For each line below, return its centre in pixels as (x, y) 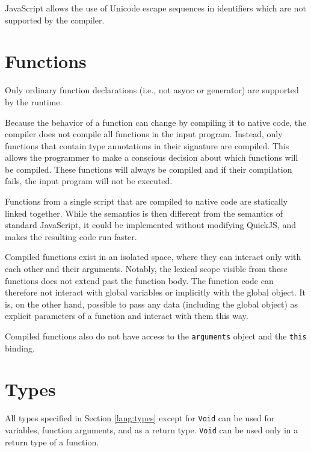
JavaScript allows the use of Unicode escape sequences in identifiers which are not (155, 8)
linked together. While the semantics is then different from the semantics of (144, 213)
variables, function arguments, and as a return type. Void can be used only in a (152, 430)
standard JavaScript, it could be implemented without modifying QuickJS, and (151, 225)
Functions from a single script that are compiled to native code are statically (146, 201)
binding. (20, 348)
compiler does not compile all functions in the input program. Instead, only (144, 134)
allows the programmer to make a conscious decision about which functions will (152, 157)
